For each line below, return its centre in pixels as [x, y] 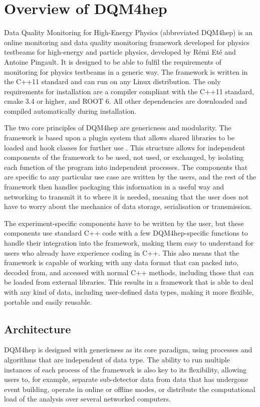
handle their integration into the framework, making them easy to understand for [129, 243]
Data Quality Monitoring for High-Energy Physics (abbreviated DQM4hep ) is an [128, 32]
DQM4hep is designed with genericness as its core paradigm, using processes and [128, 350]
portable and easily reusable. [48, 301]
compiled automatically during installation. [70, 111]
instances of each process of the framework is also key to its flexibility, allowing [125, 369]
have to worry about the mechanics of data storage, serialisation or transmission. [128, 206]
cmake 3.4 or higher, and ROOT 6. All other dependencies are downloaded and [125, 101]
